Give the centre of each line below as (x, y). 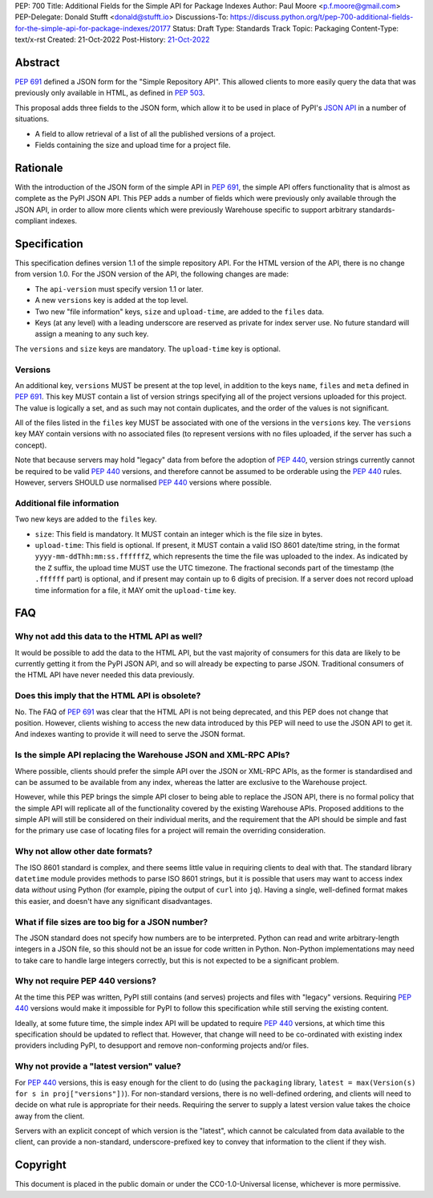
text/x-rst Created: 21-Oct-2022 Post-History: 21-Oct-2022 (112, 39)
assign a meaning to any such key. (92, 334)
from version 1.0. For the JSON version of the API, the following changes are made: (152, 274)
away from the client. (50, 1116)
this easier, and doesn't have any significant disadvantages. (113, 901)
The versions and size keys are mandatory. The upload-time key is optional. (148, 349)
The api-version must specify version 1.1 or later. (119, 288)
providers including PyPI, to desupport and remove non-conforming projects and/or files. (162, 1045)
